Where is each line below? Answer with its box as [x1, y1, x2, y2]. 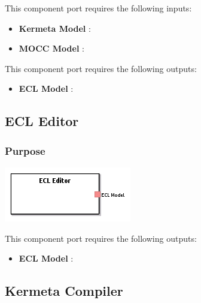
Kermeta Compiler [5, 281, 123, 300]
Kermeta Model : [19, 22, 91, 34]
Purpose [5, 143, 45, 158]
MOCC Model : [19, 42, 84, 55]
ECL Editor [5, 112, 79, 130]
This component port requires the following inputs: [5, 2, 192, 14]
